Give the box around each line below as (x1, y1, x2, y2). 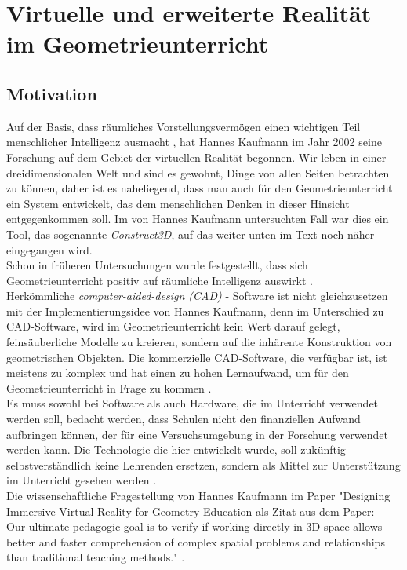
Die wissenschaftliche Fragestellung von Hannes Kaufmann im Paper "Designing (6, 488, 391, 504)
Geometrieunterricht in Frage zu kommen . (6, 379, 212, 396)
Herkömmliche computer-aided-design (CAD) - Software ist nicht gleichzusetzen (6, 287, 388, 304)
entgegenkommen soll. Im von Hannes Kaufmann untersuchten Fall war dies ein (6, 210, 389, 227)
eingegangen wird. (6, 241, 93, 258)
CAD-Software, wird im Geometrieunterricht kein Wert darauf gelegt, (6, 318, 340, 334)
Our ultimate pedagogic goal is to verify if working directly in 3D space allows (6, 518, 383, 535)
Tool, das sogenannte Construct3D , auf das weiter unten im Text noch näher (6, 225, 375, 242)
